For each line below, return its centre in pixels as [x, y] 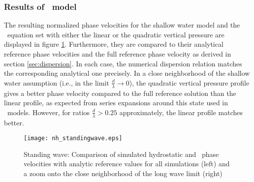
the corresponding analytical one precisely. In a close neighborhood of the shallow [127, 73]
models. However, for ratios [48, 112]
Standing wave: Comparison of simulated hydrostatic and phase [121, 154]
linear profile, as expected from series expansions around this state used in [116, 103]
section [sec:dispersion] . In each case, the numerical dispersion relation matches [123, 63]
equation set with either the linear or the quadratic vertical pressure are [116, 34]
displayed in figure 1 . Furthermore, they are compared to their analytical [114, 44]
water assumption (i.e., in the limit [57, 82]
